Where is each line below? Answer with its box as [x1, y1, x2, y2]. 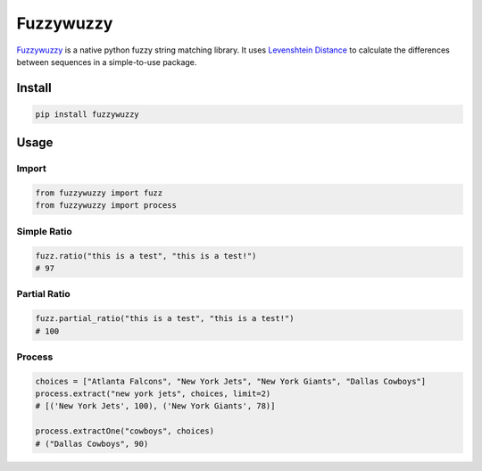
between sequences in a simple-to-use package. [16, 56, 197, 67]
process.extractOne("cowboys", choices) [35, 426, 214, 436]
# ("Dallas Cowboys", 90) [35, 438, 149, 449]
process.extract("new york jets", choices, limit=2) [35, 389, 271, 399]
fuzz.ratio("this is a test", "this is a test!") [35, 251, 257, 260]
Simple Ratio [16, 225, 73, 237]
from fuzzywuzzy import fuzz [35, 188, 163, 198]
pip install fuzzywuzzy [35, 109, 140, 120]
